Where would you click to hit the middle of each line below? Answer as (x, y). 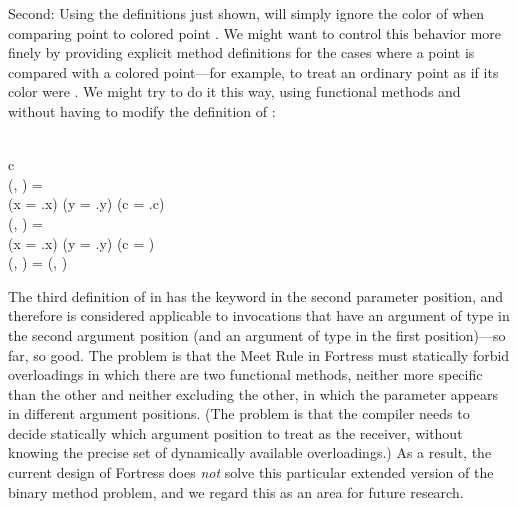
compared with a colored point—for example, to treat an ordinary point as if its (253, 71)
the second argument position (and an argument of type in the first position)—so (257, 334)
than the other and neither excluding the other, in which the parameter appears (253, 393)
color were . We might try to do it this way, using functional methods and (234, 91)
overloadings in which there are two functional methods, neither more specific (245, 374)
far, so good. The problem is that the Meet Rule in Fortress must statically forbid (259, 354)
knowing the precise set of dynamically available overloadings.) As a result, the (250, 452)
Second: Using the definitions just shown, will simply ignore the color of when (246, 13)
